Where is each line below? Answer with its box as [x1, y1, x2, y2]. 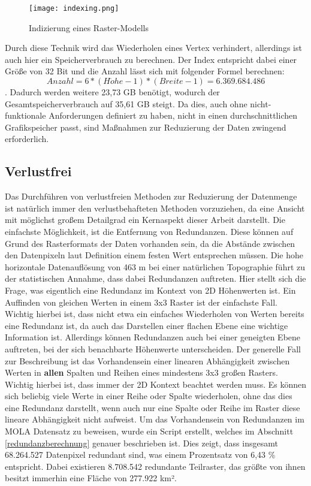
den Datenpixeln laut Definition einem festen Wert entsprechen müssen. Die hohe [5, 249, 303, 261]
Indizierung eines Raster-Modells [29, 21, 149, 34]
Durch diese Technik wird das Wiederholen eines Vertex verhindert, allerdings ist [5, 41, 302, 54]
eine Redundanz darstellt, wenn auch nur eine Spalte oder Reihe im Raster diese [5, 401, 300, 413]
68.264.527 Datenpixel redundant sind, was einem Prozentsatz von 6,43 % [5, 448, 276, 461]
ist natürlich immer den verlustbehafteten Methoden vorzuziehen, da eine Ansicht [5, 201, 305, 214]
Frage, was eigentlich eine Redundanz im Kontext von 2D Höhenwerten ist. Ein [5, 283, 296, 296]
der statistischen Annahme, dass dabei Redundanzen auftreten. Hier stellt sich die [5, 272, 306, 285]
